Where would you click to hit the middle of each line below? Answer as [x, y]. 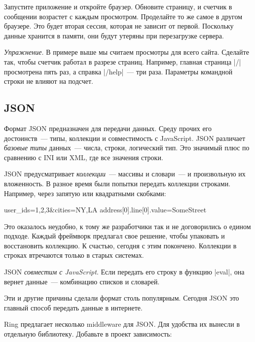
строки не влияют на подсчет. [49, 81]
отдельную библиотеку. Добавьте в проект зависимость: [88, 334]
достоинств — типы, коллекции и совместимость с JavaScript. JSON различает [125, 138]
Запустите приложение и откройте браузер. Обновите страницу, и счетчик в [118, 6]
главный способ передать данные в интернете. [73, 307]
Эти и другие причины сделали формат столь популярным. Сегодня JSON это [122, 298]
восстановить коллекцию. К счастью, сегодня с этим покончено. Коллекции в [120, 245]
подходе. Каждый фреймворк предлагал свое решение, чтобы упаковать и [114, 236]
